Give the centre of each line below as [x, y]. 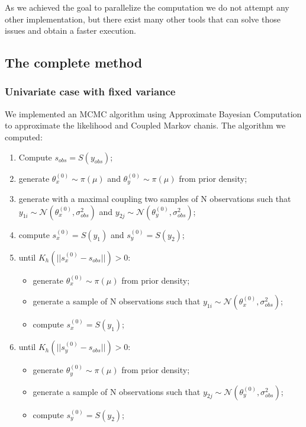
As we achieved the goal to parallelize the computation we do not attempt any [147, 7]
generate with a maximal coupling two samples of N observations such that [155, 199]
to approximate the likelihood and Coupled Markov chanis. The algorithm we [145, 125]
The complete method [74, 62]
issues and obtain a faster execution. [71, 30]
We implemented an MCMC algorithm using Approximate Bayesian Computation [153, 113]
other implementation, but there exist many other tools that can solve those [143, 19]
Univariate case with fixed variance [90, 91]
